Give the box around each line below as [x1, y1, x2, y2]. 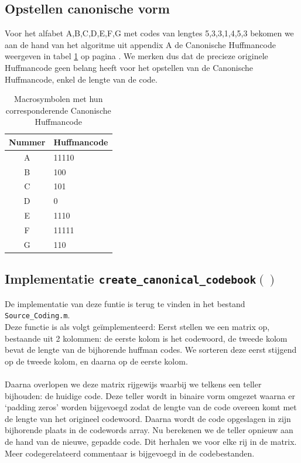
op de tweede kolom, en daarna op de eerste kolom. [5, 355, 188, 367]
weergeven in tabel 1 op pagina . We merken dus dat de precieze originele [5, 50, 268, 62]
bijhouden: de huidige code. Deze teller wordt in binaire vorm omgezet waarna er [5, 389, 295, 401]
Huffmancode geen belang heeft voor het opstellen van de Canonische [5, 61, 254, 73]
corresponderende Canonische [5, 104, 111, 116]
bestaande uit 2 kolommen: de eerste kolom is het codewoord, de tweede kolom [5, 332, 288, 344]
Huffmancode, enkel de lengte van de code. [5, 73, 158, 85]
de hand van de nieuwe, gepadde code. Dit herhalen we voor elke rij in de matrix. [5, 435, 297, 447]
